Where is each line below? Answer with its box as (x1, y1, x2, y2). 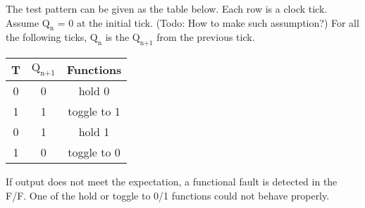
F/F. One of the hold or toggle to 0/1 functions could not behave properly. (6, 188, 330, 202)
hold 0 (78, 82, 110, 99)
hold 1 (78, 123, 110, 140)
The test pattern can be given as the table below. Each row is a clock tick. (6, 1, 328, 16)
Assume (6, 15, 39, 30)
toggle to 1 (68, 103, 120, 120)
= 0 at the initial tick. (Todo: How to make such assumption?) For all (57, 15, 359, 30)
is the (105, 30, 130, 44)
